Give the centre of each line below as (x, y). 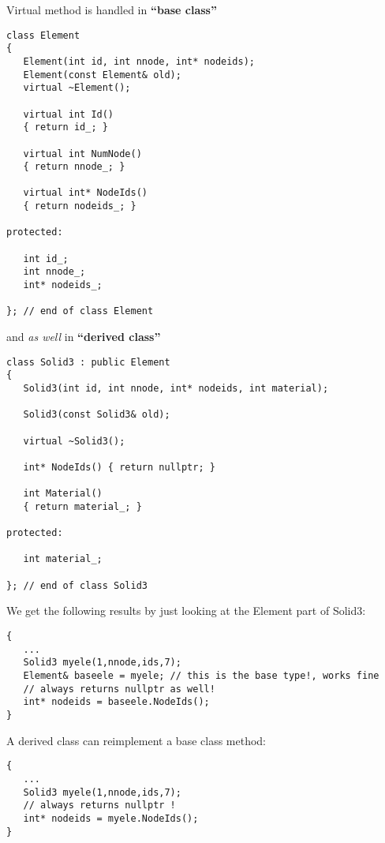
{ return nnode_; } (74, 167)
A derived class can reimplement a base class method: (136, 740)
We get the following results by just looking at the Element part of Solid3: (186, 611)
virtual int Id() (69, 114)
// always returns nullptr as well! (119, 689)
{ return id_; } (65, 127)
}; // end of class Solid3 (77, 585)
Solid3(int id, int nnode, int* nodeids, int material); (176, 388)
